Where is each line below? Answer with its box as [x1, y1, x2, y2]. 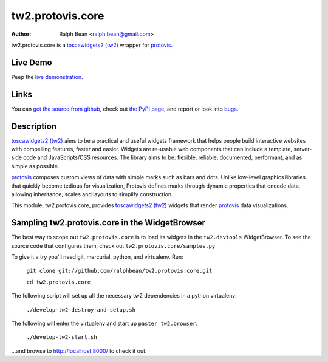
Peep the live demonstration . [11, 73, 83, 80]
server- [293, 146, 312, 153]
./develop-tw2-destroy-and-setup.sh [26, 306, 136, 313]
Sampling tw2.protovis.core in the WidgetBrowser [11, 217, 206, 228]
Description [11, 121, 57, 131]
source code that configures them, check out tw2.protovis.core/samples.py [11, 242, 216, 249]
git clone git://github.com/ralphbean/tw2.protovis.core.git [26, 267, 213, 275]
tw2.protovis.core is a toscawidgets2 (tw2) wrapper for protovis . [11, 41, 173, 49]
